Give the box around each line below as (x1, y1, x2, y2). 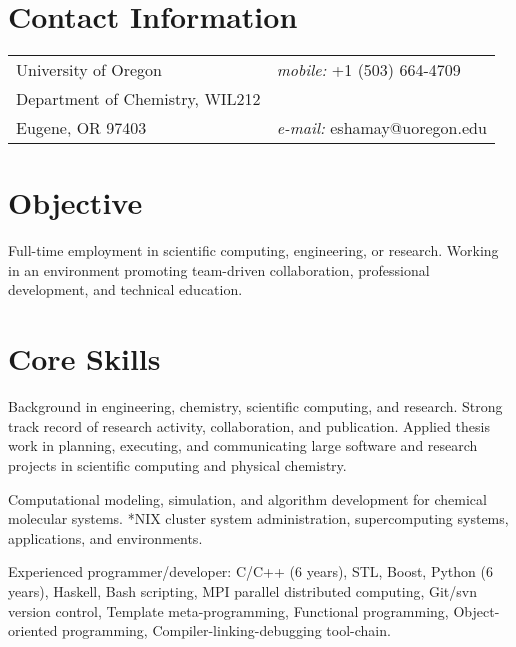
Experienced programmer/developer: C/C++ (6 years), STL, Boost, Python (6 (8, 561, 493, 582)
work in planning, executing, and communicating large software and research (8, 435, 478, 456)
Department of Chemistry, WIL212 (16, 87, 261, 111)
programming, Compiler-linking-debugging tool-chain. (62, 620, 391, 641)
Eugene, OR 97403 (16, 116, 147, 140)
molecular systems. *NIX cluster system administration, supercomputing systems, (8, 508, 509, 529)
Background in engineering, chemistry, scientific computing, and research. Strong (8, 396, 503, 417)
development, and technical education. (8, 279, 243, 300)
